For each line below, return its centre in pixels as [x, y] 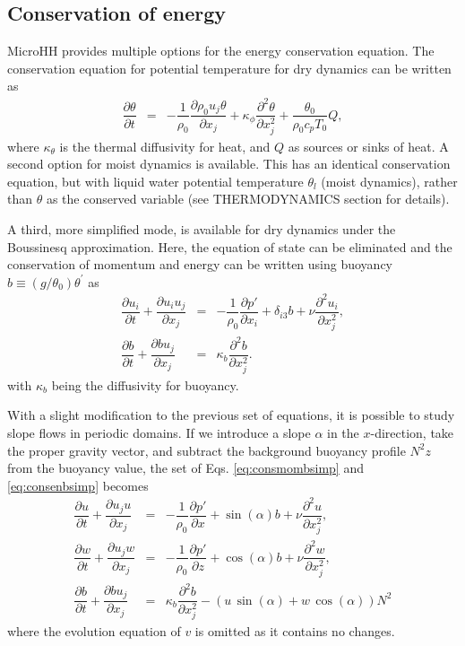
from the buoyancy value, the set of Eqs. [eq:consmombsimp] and [185, 468]
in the [343, 432]
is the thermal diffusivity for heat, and [165, 146]
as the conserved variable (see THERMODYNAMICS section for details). [248, 199]
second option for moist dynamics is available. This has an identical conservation [229, 164]
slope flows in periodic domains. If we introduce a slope [159, 432]
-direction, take [412, 432]
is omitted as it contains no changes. [295, 631]
